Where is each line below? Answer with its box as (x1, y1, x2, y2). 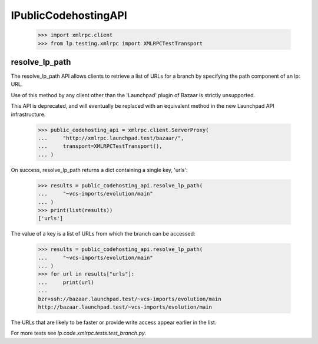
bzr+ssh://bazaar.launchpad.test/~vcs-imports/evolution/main (38, 295, 221, 302)
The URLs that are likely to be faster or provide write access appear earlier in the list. (11, 319, 217, 326)
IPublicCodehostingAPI (11, 9, 128, 22)
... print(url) (38, 279, 94, 286)
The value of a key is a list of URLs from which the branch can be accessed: (11, 230, 196, 237)
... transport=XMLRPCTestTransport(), (38, 143, 163, 150)
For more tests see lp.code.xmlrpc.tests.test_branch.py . (11, 330, 147, 337)
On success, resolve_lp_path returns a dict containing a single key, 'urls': (11, 166, 188, 173)
